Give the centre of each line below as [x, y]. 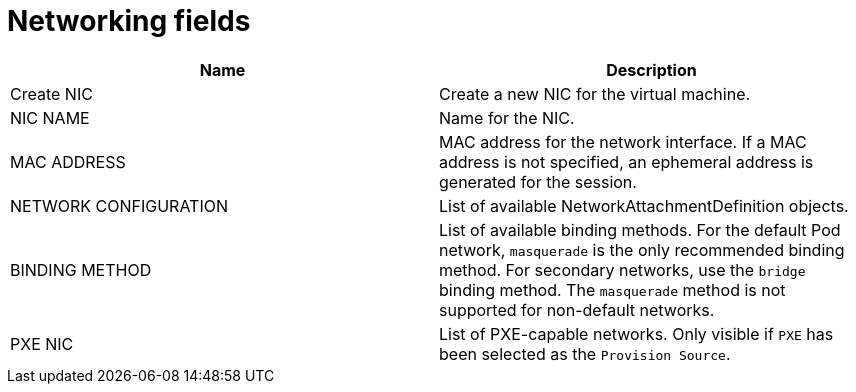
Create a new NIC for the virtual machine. [595, 93]
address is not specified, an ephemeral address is [626, 161]
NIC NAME [50, 117]
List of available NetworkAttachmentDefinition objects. [644, 205]
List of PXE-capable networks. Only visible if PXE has [636, 333]
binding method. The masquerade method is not [612, 289]
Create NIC [51, 93]
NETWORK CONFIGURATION [119, 205]
